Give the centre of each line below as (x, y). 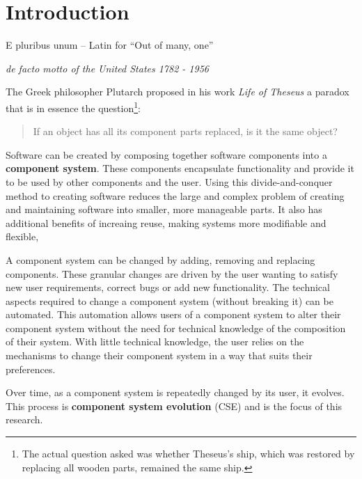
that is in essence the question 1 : (73, 107)
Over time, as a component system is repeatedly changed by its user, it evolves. (175, 392)
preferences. (31, 369)
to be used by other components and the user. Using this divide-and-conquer (169, 181)
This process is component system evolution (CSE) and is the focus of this (174, 406)
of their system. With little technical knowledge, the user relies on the (155, 341)
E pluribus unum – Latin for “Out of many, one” (110, 45)
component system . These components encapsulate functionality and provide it (180, 168)
